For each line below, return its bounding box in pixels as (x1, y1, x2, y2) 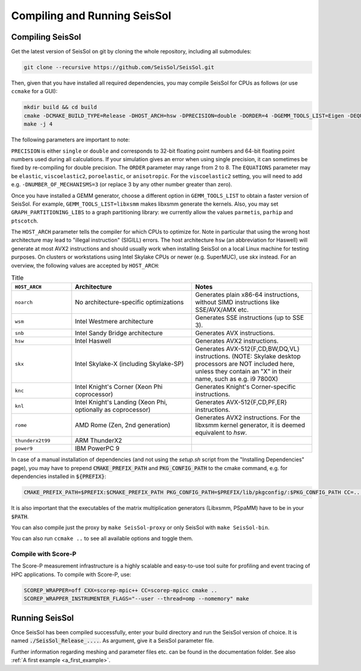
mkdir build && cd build (23, 104, 97, 111)
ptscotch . (11, 217, 39, 224)
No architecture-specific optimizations (75, 298, 184, 307)
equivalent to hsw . (195, 429, 247, 437)
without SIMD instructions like (195, 298, 280, 307)
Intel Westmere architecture (75, 317, 153, 326)
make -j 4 (23, 121, 53, 127)
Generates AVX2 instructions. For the (195, 414, 300, 422)
